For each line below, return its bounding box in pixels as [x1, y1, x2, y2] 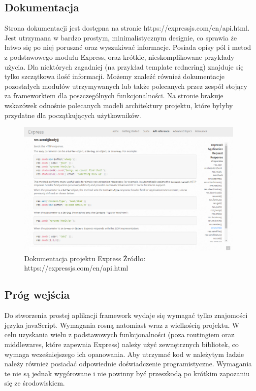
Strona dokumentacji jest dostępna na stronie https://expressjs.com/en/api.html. [4, 23, 250, 33]
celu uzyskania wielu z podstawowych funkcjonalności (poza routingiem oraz [4, 329, 234, 340]
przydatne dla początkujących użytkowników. [4, 110, 141, 120]
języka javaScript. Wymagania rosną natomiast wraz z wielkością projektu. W [4, 319, 239, 330]
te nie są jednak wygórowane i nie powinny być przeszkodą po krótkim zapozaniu [4, 368, 250, 378]
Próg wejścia [4, 287, 70, 302]
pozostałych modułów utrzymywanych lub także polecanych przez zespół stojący [4, 80, 248, 91]
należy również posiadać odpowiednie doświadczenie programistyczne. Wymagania [4, 358, 252, 369]
